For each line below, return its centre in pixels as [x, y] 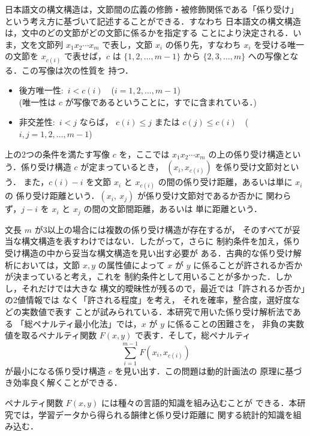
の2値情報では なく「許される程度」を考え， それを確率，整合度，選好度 [148, 300]
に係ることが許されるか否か [248, 264]
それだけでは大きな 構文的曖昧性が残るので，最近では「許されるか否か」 [163, 288]
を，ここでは [144, 154]
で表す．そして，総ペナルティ [193, 335]
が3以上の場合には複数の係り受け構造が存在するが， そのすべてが [163, 229]
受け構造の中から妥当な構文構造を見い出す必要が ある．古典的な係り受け [149, 252]
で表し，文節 [127, 44]
